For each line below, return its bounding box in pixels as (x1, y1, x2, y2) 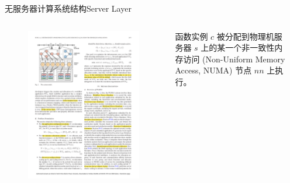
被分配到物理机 (216, 30, 274, 42)
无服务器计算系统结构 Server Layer (5, 2, 132, 14)
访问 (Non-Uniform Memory (183, 52, 285, 65)
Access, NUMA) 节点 (175, 64, 252, 76)
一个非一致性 (225, 41, 275, 54)
